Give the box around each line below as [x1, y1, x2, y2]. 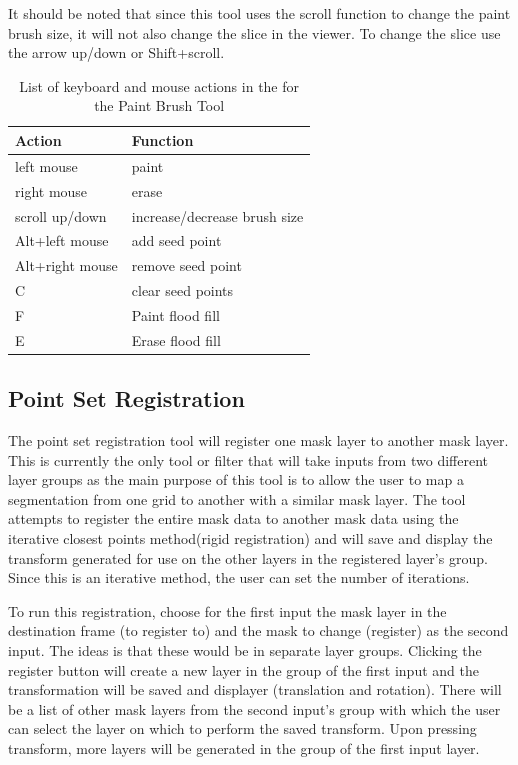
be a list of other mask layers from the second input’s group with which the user [8, 698, 501, 719]
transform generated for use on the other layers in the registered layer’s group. [8, 547, 488, 568]
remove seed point [131, 255, 242, 276]
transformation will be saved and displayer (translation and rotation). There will [8, 679, 502, 700]
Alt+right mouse [15, 255, 118, 276]
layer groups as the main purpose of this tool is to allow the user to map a [8, 469, 464, 490]
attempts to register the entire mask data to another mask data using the [8, 508, 459, 529]
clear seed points [131, 280, 234, 301]
